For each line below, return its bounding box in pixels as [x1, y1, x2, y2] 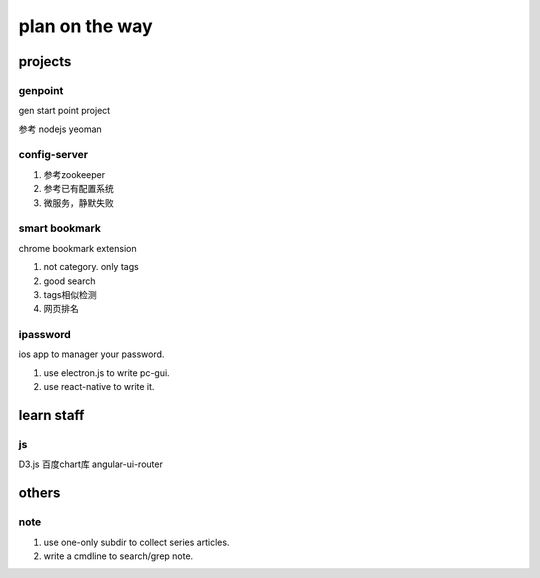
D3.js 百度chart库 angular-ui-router [18, 458, 164, 470]
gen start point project [18, 105, 111, 117]
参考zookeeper [43, 168, 106, 180]
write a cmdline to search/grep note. [43, 550, 194, 562]
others [18, 485, 61, 502]
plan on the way [18, 15, 154, 37]
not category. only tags [43, 261, 139, 273]
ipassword [18, 328, 72, 342]
